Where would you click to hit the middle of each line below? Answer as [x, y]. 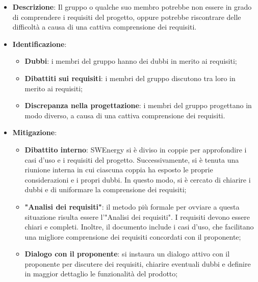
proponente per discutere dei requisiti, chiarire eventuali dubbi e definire [138, 263]
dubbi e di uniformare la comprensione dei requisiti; [106, 189]
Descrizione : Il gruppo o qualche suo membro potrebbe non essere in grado [132, 7]
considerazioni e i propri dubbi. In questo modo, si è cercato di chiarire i [138, 179]
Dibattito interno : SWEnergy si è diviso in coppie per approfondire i [136, 149]
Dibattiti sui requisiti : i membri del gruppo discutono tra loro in [130, 78]
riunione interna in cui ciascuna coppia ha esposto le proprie [119, 170]
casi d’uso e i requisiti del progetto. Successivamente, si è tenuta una [132, 159]
